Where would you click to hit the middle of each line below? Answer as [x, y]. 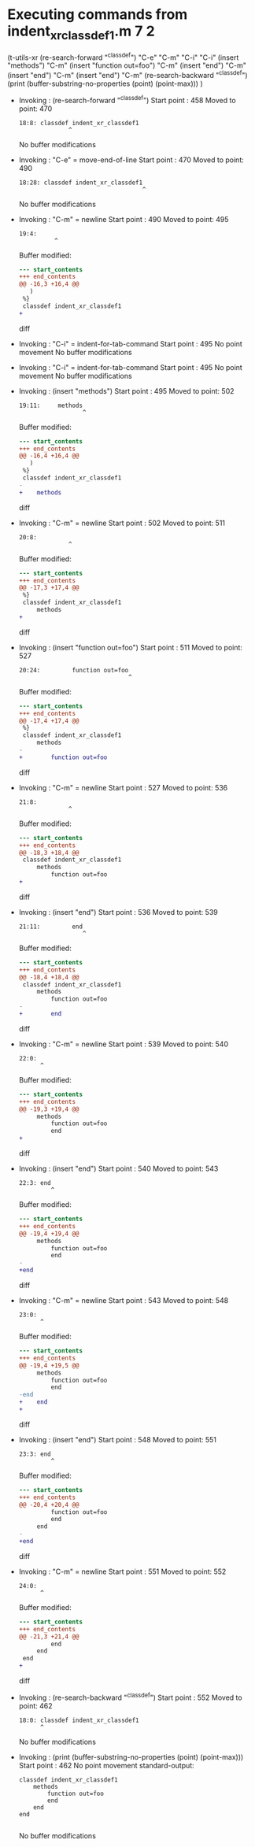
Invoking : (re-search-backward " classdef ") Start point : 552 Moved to [130, 1697]
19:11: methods [51, 405]
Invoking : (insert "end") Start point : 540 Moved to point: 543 [118, 1168]
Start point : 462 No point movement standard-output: [106, 1765]
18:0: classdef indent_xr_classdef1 [79, 1720]
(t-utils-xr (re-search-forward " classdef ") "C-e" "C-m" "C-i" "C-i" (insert [123, 57]
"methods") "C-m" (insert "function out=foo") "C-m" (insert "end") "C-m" [127, 65]
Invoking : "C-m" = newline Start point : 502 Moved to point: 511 [122, 523]
